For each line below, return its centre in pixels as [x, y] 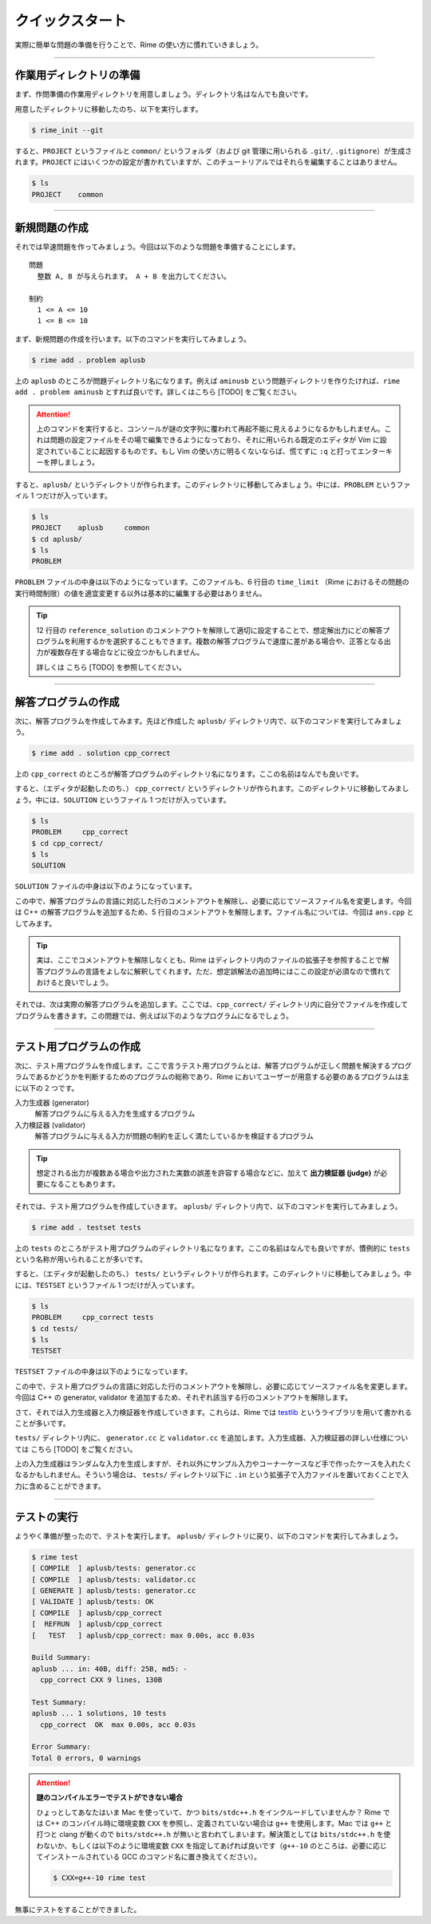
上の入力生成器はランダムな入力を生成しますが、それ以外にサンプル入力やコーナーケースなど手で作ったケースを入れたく [214, 1464]
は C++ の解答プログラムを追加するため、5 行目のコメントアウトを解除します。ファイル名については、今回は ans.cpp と [214, 912]
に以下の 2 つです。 [47, 1088]
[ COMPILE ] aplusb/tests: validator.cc [114, 1579]
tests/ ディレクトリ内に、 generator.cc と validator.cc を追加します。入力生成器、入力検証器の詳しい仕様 [201, 1438]
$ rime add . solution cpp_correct [101, 753]
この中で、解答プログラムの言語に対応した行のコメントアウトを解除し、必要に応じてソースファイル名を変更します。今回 [213, 901]
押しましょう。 [75, 462]
